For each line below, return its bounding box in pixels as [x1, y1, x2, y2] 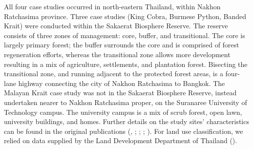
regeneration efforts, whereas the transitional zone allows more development [4, 49, 231, 59]
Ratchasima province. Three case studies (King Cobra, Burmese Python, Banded [4, 11, 246, 21]
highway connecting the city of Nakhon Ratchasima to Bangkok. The [18, 78, 225, 88]
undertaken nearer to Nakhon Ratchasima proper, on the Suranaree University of [4, 97, 247, 107]
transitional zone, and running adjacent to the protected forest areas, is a [4, 68, 223, 79]
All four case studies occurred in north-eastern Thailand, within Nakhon [4, 1, 221, 11]
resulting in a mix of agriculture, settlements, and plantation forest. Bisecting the [4, 59, 248, 69]
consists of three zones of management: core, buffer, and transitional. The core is [4, 30, 245, 40]
